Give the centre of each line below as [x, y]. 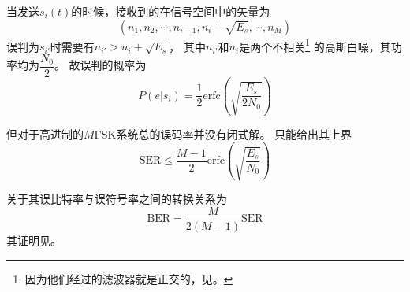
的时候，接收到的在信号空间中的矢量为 [171, 11]
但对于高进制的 [45, 133]
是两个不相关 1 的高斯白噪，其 [315, 45]
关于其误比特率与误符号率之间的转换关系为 [117, 199]
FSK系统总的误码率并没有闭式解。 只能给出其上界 [223, 133]
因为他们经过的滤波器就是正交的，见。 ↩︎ [129, 278]
